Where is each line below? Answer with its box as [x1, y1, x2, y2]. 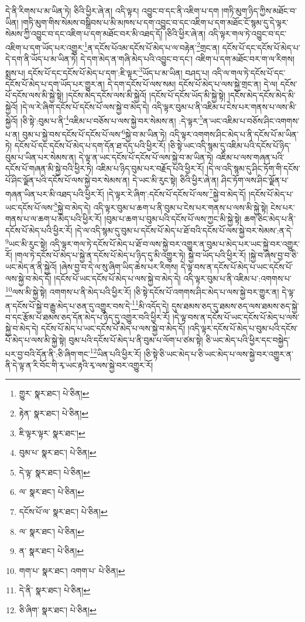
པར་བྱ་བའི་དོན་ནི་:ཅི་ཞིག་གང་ [5, 347, 90, 360]
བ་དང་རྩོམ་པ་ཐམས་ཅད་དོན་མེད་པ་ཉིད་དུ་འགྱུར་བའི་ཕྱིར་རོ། [5, 310, 170, 323]
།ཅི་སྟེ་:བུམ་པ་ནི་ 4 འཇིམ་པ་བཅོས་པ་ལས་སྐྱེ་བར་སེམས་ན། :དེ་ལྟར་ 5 [20, 112, 203, 127]
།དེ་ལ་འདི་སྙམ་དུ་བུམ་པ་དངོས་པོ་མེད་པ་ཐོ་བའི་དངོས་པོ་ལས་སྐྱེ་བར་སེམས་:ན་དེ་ [75, 224, 293, 236]
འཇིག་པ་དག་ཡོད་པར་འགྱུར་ [5, 41, 84, 53]
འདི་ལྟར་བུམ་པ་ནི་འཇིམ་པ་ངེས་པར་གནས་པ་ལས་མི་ [152, 101, 297, 113]
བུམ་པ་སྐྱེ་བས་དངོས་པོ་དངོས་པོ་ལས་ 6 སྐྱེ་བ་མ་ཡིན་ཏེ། [22, 126, 167, 140]
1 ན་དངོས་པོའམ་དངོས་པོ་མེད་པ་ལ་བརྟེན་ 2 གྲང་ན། [84, 39, 220, 53]
